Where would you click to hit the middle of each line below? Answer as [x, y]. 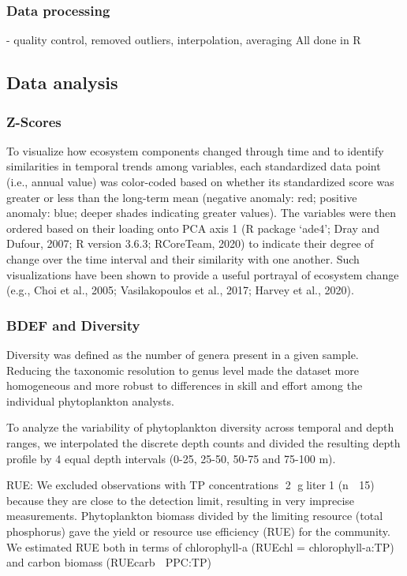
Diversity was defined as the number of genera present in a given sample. [183, 354]
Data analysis [62, 82]
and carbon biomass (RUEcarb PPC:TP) [109, 562]
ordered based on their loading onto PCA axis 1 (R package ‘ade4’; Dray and [193, 228]
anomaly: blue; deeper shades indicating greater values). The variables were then [201, 213]
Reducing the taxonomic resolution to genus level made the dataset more [183, 370]
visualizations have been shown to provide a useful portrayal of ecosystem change [203, 274]
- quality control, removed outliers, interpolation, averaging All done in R [184, 40]
